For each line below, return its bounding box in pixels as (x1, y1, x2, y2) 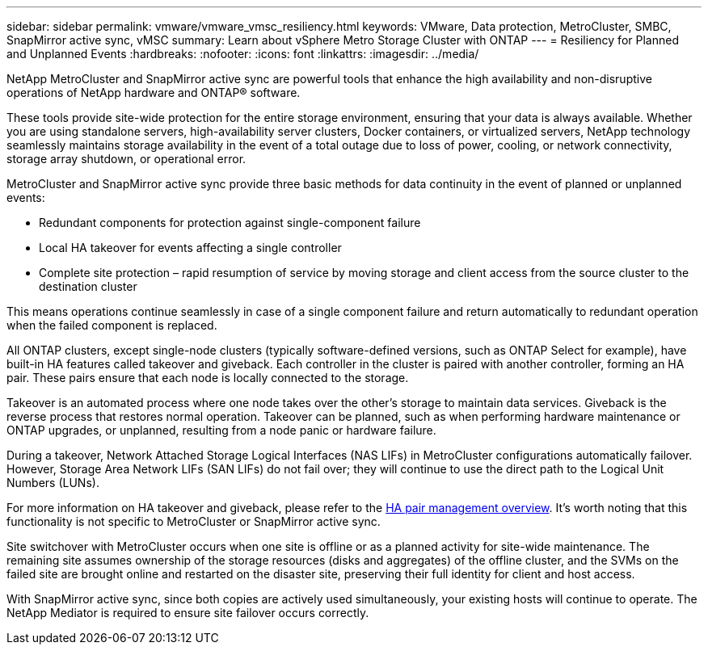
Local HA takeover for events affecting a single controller (39, 241, 342, 254)
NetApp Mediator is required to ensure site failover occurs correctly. (6, 606, 369, 619)
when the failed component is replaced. (6, 318, 217, 332)
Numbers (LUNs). (6, 476, 99, 489)
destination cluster (39, 279, 137, 293)
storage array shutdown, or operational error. (6, 152, 247, 166)
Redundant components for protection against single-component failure (39, 216, 421, 229)
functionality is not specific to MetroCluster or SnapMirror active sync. (6, 514, 381, 528)
